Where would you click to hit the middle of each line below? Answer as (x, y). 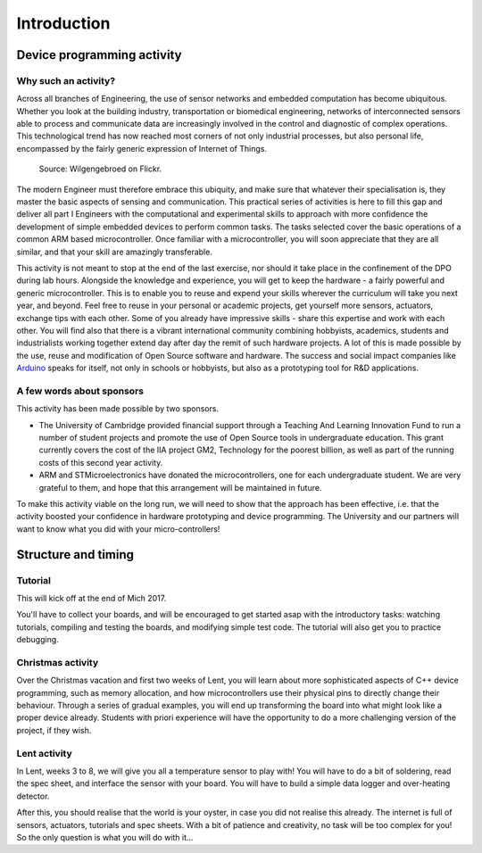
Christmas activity (58, 662)
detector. (33, 796)
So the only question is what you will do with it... (105, 837)
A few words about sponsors (80, 391)
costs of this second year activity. (101, 462)
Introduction (63, 23)
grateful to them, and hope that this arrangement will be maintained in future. (180, 487)
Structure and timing (75, 555)
